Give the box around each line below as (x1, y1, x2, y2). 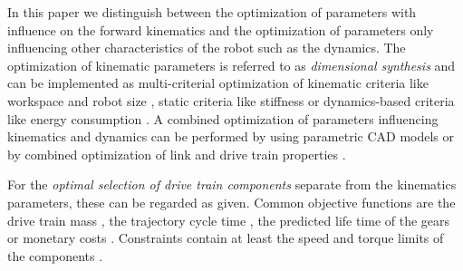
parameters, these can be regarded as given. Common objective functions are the (7, 192, 456, 211)
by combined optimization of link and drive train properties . (7, 144, 346, 163)
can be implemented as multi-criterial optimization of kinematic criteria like (7, 73, 429, 92)
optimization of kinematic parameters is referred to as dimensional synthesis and (7, 55, 456, 74)
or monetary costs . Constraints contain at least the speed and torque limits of (7, 228, 444, 247)
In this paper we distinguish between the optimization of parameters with (7, 3, 417, 21)
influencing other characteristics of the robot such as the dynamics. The (7, 38, 406, 57)
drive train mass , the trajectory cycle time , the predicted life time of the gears (7, 210, 450, 229)
